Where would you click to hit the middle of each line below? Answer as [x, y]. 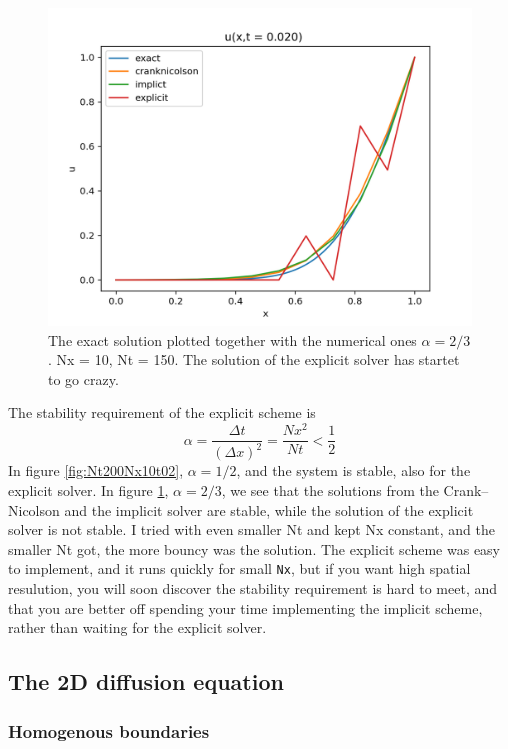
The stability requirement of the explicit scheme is [162, 412]
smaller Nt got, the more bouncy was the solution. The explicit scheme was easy [254, 548]
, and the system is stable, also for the [353, 470]
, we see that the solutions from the [330, 490]
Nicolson [34, 509]
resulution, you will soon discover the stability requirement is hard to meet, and [253, 588]
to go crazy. [83, 378]
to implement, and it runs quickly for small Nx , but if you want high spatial [239, 568]
